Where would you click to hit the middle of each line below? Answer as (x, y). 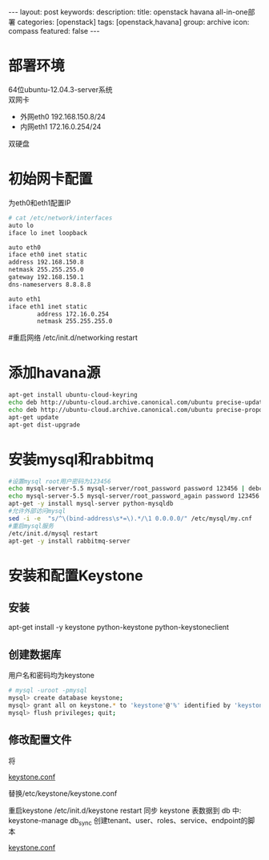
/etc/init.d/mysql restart (53, 533)
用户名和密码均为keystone (51, 676)
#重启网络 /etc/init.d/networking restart (73, 337)
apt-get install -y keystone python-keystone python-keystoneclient (119, 628)
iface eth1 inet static (48, 306)
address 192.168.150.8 (46, 262)
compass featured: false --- (54, 31)
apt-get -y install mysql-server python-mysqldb (91, 504)
